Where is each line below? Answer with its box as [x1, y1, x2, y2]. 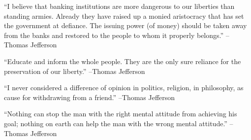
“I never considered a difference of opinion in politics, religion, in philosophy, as [4, 82, 244, 93]
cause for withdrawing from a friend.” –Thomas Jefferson [4, 92, 175, 102]
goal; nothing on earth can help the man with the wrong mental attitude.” [4, 118, 227, 128]
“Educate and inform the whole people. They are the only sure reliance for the [4, 56, 241, 66]
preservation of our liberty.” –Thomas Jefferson [4, 66, 145, 76]
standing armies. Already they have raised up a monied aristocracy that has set [4, 10, 244, 21]
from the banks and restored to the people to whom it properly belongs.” [4, 30, 224, 40]
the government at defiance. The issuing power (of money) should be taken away [4, 20, 247, 31]
